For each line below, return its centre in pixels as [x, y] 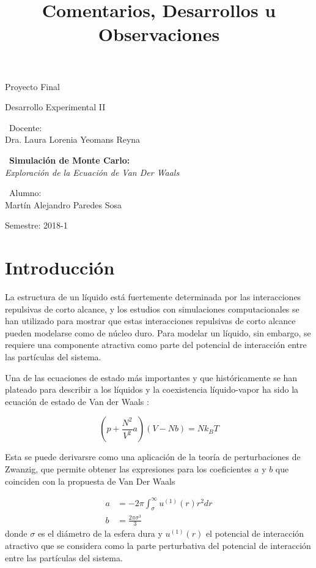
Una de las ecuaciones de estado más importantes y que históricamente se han [151, 377]
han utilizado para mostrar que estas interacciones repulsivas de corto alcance [150, 321]
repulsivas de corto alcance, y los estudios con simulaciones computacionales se [152, 309]
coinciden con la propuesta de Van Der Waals [90, 481]
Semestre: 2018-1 [36, 225]
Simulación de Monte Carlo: [70, 160]
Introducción [60, 267]
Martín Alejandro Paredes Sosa [64, 204]
